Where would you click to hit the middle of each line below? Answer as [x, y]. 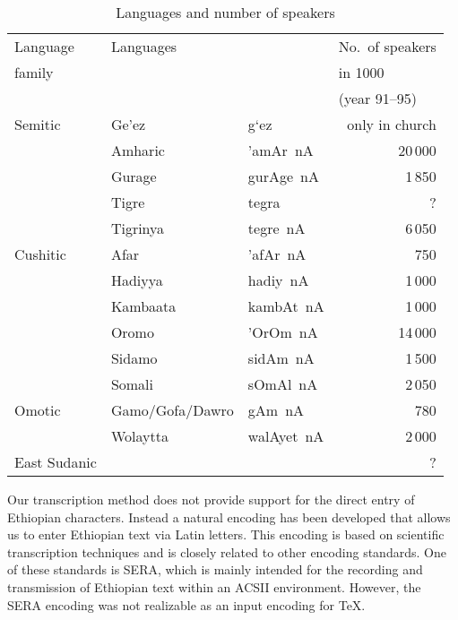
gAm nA [276, 410]
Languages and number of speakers [225, 12]
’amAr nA [281, 150]
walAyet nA [286, 436]
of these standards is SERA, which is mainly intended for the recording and [215, 569]
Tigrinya [138, 228]
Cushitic [40, 254]
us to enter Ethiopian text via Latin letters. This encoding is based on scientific [226, 534]
